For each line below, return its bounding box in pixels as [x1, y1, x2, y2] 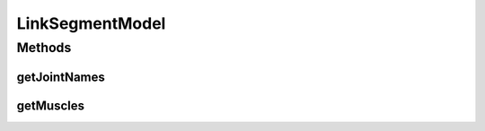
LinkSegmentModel [16, 13, 166, 33]
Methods [16, 39, 72, 56]
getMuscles [16, 98, 85, 113]
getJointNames [16, 69, 105, 84]
